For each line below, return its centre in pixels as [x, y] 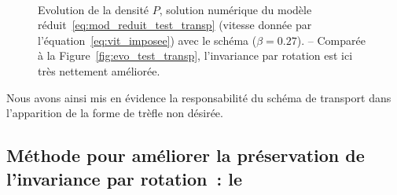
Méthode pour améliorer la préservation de [186, 155]
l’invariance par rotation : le [125, 178]
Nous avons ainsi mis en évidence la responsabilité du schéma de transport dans [199, 97]
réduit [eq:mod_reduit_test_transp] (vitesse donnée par [175, 25]
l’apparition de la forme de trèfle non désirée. [115, 113]
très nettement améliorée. [99, 70]
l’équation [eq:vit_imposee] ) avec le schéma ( [147, 40]
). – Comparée [331, 40]
